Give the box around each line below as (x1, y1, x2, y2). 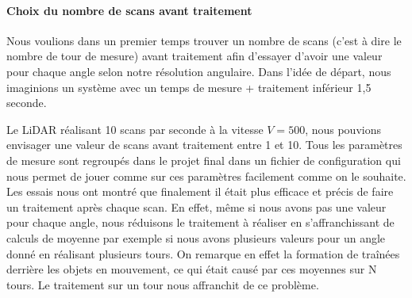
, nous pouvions (305, 120, 381, 137)
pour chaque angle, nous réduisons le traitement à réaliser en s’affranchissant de (6, 214, 395, 231)
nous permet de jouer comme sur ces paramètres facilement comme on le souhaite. (6, 167, 406, 184)
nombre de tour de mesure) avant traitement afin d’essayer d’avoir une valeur (6, 48, 383, 64)
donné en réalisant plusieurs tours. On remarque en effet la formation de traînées (6, 245, 400, 262)
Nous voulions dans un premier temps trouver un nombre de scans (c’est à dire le (6, 32, 402, 48)
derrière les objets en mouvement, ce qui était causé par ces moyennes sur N (6, 261, 377, 277)
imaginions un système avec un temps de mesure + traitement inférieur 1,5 (6, 78, 372, 95)
